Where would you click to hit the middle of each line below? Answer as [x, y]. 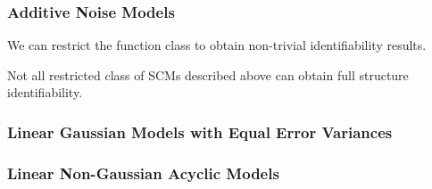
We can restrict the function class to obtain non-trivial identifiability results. [217, 45]
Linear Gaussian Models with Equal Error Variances [200, 131]
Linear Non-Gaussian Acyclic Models [143, 173]
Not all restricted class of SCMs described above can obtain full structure [208, 74]
